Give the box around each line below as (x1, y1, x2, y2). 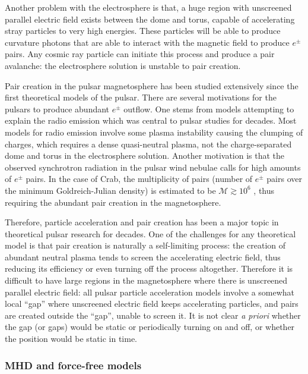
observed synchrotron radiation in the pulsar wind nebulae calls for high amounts (5, 161, 301, 173)
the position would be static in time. (5, 332, 137, 345)
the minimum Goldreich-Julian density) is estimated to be (5, 184, 216, 196)
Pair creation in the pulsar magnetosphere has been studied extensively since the (5, 79, 299, 92)
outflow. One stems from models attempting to (123, 102, 294, 115)
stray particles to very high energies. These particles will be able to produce (5, 24, 281, 37)
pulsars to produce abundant (5, 102, 110, 115)
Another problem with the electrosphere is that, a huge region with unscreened (5, 1, 292, 13)
